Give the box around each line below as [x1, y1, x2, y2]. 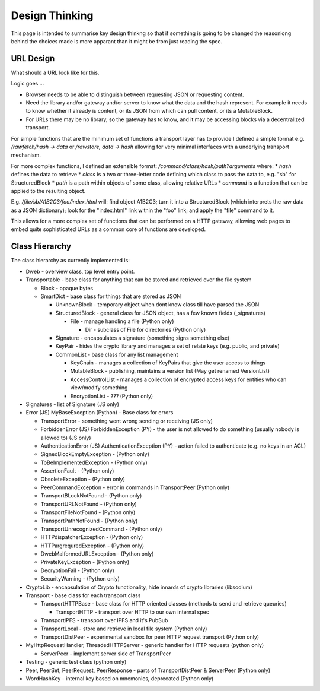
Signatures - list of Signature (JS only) [25, 401, 120, 408]
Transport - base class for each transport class [25, 592, 141, 599]
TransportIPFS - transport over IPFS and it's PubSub [40, 617, 168, 624]
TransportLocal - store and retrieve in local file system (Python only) [40, 625, 207, 632]
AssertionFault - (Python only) [40, 467, 114, 474]
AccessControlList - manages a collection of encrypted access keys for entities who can [70, 376, 287, 383]
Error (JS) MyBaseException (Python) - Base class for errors [25, 409, 174, 416]
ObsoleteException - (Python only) [40, 476, 126, 483]
